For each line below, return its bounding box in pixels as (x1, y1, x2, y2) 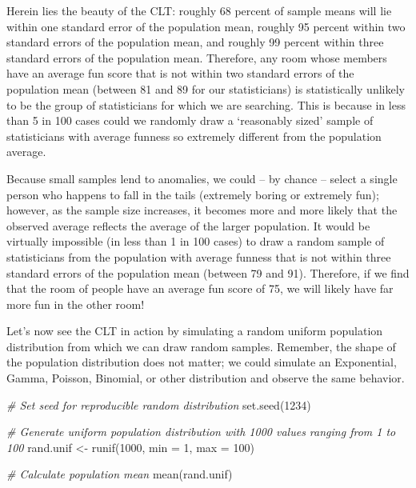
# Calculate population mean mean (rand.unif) (6, 466, 233, 482)
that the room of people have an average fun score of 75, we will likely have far (6, 280, 394, 297)
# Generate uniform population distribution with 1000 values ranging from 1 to (6, 423, 396, 440)
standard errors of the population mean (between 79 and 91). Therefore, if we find (6, 264, 410, 281)
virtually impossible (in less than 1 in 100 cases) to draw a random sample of (6, 233, 385, 250)
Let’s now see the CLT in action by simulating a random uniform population (6, 322, 383, 339)
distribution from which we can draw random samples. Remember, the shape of (6, 338, 396, 354)
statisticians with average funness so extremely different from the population (6, 127, 382, 144)
